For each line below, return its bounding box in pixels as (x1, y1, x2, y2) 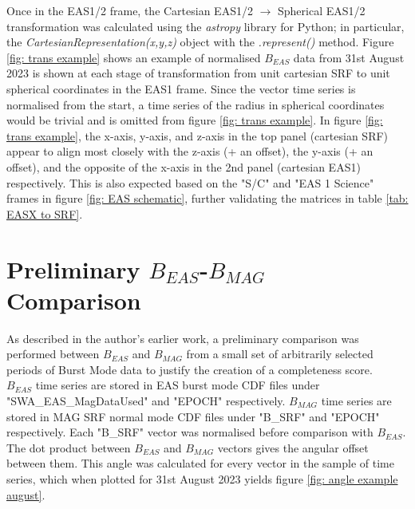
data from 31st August (293, 49, 405, 65)
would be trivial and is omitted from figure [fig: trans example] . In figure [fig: (6, 112, 383, 128)
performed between (6, 345, 100, 362)
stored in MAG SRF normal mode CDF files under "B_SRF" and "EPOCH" (6, 408, 380, 424)
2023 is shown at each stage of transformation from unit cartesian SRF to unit (6, 65, 390, 81)
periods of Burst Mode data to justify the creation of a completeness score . (6, 361, 373, 377)
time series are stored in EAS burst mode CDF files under (35, 377, 320, 393)
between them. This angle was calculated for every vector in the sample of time (6, 455, 394, 472)
